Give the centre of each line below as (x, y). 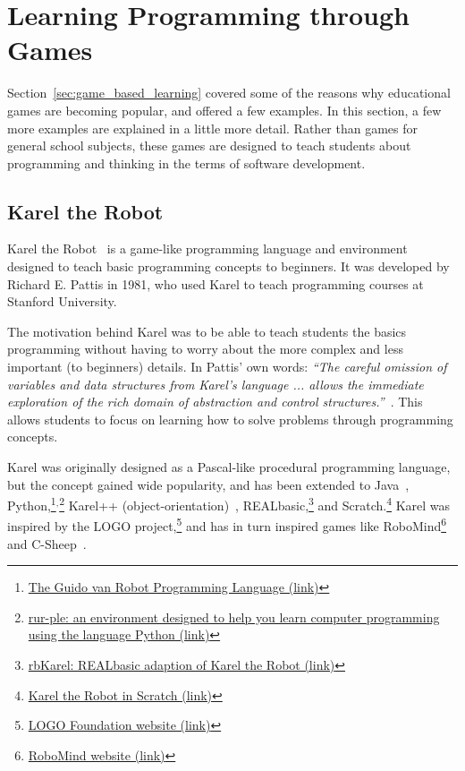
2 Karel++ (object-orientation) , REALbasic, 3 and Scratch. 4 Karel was (255, 504)
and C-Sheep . (47, 543)
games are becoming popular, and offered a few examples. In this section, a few (224, 110)
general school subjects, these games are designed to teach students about (209, 146)
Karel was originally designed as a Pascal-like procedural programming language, (229, 467)
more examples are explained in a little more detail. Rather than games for (213, 128)
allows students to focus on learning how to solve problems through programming (230, 419)
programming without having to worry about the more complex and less (205, 349)
